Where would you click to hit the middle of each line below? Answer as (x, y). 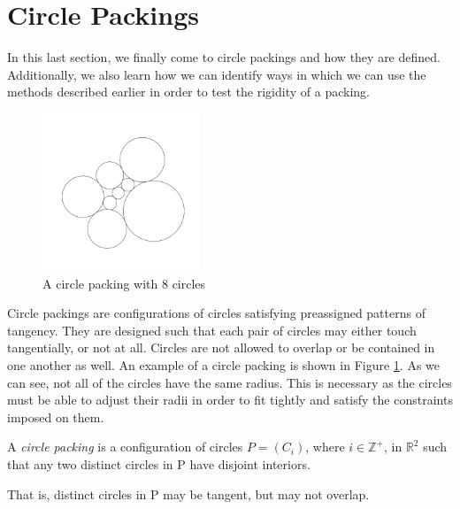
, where (325, 447)
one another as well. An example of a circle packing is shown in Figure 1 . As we (224, 364)
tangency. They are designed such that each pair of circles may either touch (212, 330)
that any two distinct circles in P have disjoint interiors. (159, 463)
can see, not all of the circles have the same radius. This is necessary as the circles (230, 382)
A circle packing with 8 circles (124, 283)
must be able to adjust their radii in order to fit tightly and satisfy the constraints (230, 400)
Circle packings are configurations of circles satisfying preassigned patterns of (216, 313)
